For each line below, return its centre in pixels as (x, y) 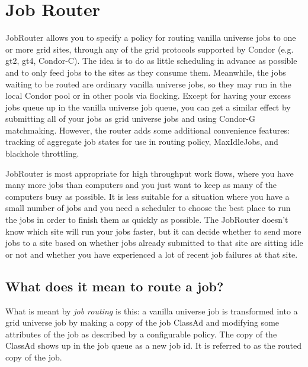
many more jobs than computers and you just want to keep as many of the (141, 185)
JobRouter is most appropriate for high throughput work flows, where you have (150, 173)
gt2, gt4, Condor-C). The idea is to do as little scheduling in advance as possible (151, 61)
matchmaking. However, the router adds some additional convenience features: (147, 130)
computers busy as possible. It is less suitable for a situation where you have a (147, 196)
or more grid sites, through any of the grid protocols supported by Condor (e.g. (150, 49)
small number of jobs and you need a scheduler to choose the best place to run (148, 208)
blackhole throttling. (42, 153)
